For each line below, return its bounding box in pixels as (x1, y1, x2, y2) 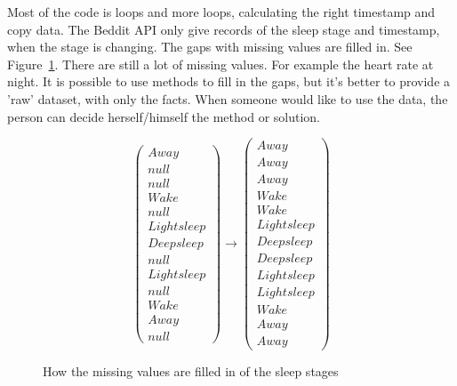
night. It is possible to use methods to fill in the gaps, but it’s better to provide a (7, 72, 451, 91)
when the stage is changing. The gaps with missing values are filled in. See (7, 37, 413, 56)
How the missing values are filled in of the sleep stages (43, 361, 339, 380)
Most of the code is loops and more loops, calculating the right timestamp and (7, 3, 436, 20)
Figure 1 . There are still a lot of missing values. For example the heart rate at (7, 54, 434, 73)
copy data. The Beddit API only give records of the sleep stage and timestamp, (7, 20, 440, 38)
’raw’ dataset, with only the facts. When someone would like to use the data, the (7, 89, 448, 108)
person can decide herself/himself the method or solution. (7, 107, 320, 125)
